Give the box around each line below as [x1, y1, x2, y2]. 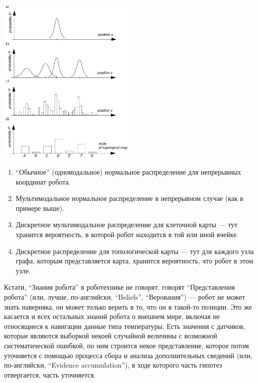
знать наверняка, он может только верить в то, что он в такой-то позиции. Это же [4, 301, 252, 312]
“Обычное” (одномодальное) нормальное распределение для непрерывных [15, 167, 242, 177]
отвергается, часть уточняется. [4, 369, 96, 380]
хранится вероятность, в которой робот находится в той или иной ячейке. [15, 229, 239, 240]
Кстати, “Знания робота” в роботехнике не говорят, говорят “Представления [4, 282, 235, 292]
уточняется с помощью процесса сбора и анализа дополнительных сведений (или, [4, 350, 253, 360]
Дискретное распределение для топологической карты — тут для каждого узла [15, 246, 254, 256]
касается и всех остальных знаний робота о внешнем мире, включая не [4, 311, 220, 321]
